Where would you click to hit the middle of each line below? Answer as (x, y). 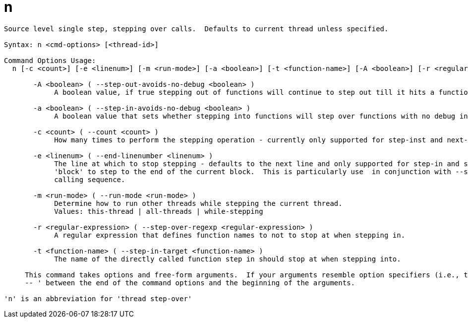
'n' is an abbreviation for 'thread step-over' (98, 298)
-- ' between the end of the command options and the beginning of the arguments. (190, 283)
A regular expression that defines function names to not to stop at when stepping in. (230, 235)
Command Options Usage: (50, 60)
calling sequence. (90, 179)
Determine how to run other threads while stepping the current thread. (198, 203)
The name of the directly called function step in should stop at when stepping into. (228, 259)
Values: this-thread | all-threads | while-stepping (159, 211)
